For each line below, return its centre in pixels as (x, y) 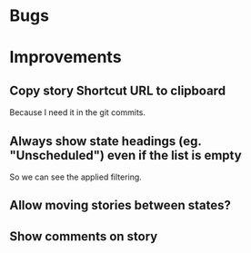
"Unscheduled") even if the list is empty (126, 155)
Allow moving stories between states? (120, 205)
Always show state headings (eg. (105, 141)
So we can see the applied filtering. (76, 177)
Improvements (65, 58)
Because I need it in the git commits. (78, 112)
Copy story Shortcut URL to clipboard (117, 90)
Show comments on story (84, 236)
